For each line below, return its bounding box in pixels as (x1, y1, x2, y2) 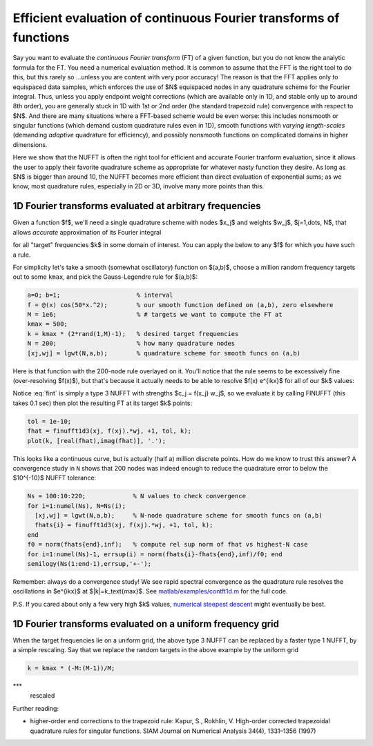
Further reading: (12, 704, 59, 712)
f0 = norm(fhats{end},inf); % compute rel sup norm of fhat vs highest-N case (27, 540, 308, 549)
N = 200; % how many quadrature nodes (27, 340, 236, 348)
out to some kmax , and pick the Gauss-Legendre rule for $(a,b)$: (12, 273, 198, 281)
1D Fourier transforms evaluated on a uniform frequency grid (12, 618, 280, 629)
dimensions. (12, 140, 48, 148)
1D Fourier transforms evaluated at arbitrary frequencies (12, 200, 262, 212)
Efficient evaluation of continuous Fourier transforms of (12, 10, 340, 26)
